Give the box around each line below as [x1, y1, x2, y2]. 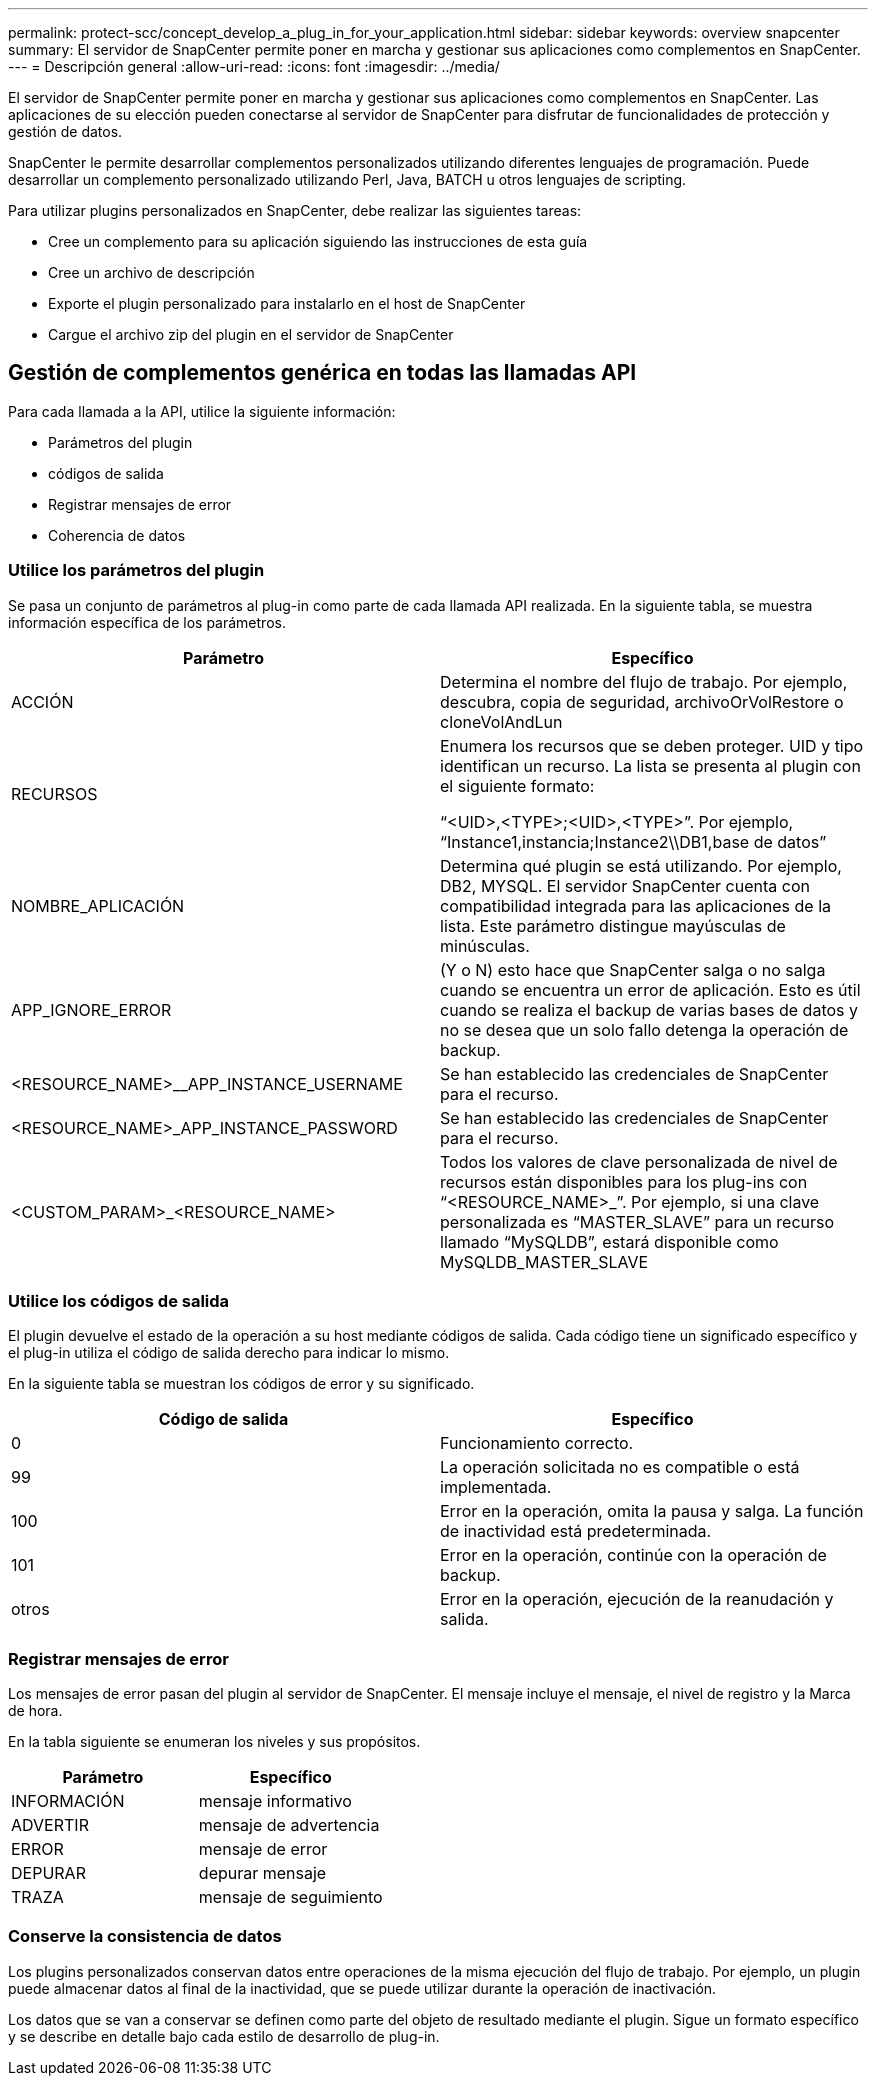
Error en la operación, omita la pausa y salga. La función [440, 1501, 864, 1522]
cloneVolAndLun [440, 711, 563, 732]
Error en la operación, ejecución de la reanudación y [440, 1589, 834, 1610]
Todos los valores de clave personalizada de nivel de [440, 1151, 838, 1172]
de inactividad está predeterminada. [440, 1521, 712, 1542]
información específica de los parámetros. [8, 613, 286, 631]
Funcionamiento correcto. [440, 1433, 634, 1454]
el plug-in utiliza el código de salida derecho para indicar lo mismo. [8, 1344, 450, 1362]
